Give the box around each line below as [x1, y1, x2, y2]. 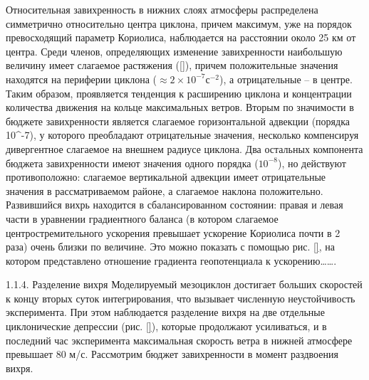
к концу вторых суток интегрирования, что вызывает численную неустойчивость [6, 290, 355, 305]
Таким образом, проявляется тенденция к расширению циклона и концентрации [6, 85, 352, 100]
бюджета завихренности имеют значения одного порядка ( [6, 155, 259, 170]
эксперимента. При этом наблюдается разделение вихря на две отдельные [6, 305, 325, 320]
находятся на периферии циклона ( [6, 71, 157, 86]
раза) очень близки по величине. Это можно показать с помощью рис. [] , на [6, 239, 335, 254]
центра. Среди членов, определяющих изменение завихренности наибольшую [6, 43, 343, 58]
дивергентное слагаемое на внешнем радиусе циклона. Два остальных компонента [6, 141, 363, 156]
